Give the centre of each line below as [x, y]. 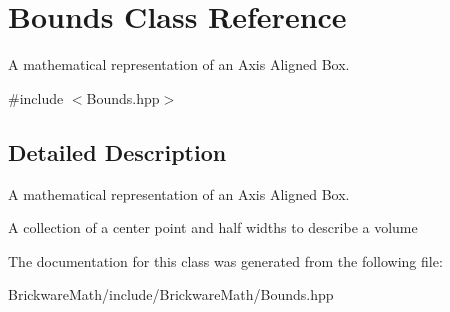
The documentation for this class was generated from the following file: [225, 260]
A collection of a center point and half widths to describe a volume [213, 227]
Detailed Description [117, 151]
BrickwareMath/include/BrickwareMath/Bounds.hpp [171, 294]
